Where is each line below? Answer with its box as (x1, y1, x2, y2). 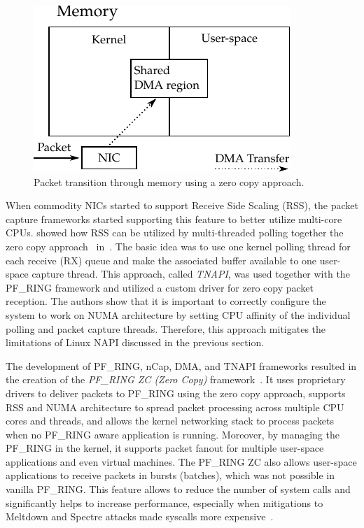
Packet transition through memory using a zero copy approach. (34, 174, 304, 189)
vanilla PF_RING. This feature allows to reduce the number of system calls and (6, 482, 351, 497)
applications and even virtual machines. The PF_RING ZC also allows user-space (6, 454, 357, 469)
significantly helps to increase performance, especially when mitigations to (6, 495, 323, 510)
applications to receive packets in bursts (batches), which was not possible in (6, 468, 335, 483)
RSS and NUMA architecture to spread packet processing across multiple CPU (6, 399, 344, 414)
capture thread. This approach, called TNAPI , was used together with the (31, 266, 350, 281)
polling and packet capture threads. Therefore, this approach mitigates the (6, 321, 326, 336)
